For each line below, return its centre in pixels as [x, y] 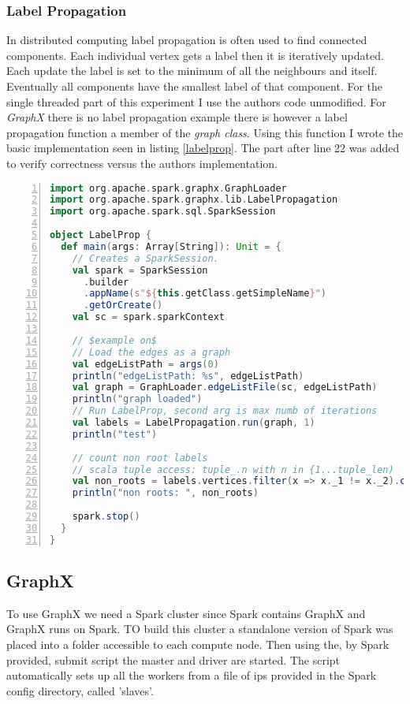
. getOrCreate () [123, 305]
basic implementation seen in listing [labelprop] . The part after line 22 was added [203, 148]
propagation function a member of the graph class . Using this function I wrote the [205, 132]
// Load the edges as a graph [151, 352]
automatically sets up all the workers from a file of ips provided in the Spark [192, 675]
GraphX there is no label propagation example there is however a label [177, 117]
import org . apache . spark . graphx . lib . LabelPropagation [194, 200]
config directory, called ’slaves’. [80, 690]
